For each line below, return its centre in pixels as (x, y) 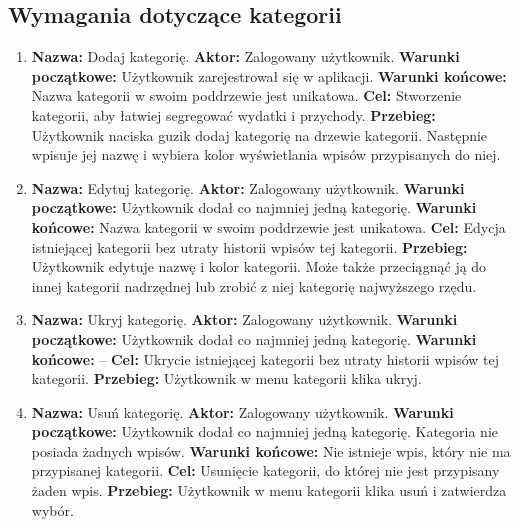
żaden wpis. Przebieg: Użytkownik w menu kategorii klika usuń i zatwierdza (269, 490)
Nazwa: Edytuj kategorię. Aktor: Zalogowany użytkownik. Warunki (248, 187)
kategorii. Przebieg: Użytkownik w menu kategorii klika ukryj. (226, 378)
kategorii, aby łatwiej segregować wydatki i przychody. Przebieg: (233, 114)
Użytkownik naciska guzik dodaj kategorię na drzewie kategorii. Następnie (259, 134)
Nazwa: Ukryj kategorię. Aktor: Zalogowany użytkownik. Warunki (244, 319)
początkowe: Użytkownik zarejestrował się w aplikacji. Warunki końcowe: (269, 75)
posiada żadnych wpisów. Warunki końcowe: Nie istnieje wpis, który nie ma (271, 450)
